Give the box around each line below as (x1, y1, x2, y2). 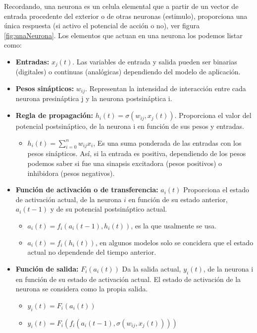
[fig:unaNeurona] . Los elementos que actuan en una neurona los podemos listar (4, 30, 243, 40)
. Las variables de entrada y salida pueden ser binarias (72, 56, 237, 66)
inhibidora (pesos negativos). (27, 167, 115, 178)
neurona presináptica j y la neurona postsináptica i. (15, 93, 172, 104)
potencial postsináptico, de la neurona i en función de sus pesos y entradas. (15, 121, 244, 131)
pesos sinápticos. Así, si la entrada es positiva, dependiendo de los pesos (27, 148, 246, 159)
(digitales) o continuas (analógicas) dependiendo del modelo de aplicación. (15, 66, 241, 77)
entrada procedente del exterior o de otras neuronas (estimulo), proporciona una (4, 10, 248, 21)
